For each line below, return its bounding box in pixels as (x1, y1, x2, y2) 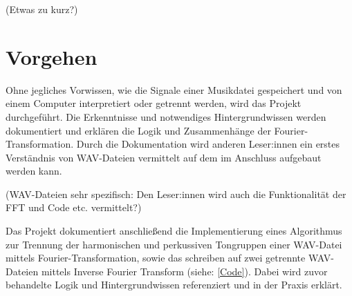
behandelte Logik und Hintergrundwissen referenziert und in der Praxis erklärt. (6, 277, 342, 292)
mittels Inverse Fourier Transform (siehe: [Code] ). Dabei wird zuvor (41, 264, 328, 278)
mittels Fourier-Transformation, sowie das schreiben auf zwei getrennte (6, 250, 306, 265)
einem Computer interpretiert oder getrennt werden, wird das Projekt (6, 96, 302, 110)
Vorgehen (6, 42, 98, 70)
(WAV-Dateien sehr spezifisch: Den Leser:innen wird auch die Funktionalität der (6, 186, 346, 201)
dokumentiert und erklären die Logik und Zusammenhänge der (6, 123, 271, 137)
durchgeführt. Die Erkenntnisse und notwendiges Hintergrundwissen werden (6, 109, 326, 124)
